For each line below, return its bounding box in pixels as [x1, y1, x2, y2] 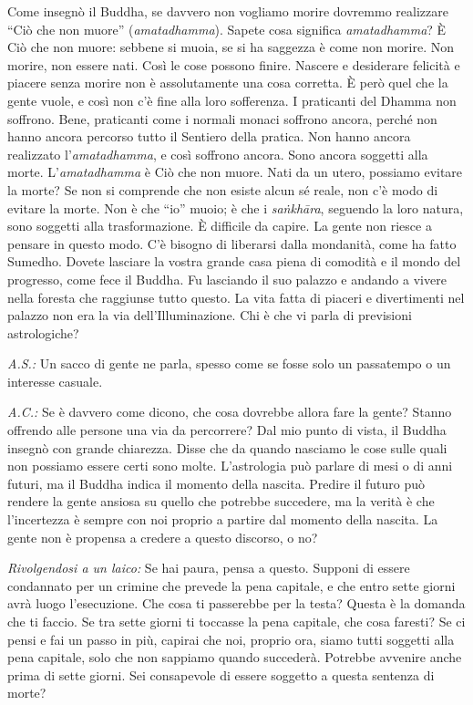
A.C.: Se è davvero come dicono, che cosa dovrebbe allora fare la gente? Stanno [7, 402, 452, 421]
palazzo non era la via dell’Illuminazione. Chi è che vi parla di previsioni [7, 306, 412, 325]
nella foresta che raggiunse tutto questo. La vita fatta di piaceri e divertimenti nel [7, 287, 465, 306]
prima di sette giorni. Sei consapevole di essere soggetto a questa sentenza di [7, 665, 435, 684]
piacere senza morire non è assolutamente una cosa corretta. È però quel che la [7, 73, 448, 92]
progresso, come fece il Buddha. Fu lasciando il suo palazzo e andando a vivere [7, 269, 447, 288]
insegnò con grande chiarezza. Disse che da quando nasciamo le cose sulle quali [7, 438, 447, 457]
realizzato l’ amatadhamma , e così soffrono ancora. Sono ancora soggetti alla [7, 144, 428, 163]
